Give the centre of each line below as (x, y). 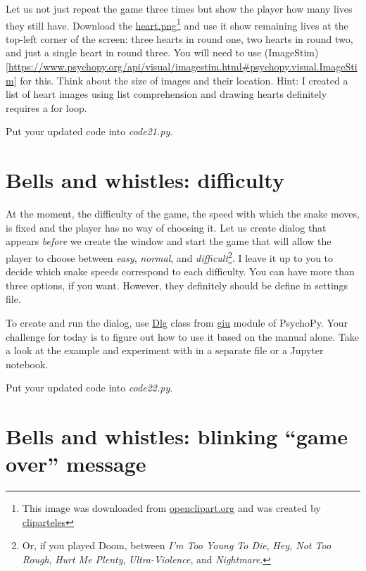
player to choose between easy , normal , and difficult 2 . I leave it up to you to (170, 256)
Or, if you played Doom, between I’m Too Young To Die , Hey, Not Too (177, 545)
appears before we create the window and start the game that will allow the (169, 241)
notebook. (27, 364)
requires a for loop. (46, 107)
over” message (76, 464)
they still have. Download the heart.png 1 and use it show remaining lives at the (177, 24)
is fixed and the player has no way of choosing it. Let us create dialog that (166, 227)
